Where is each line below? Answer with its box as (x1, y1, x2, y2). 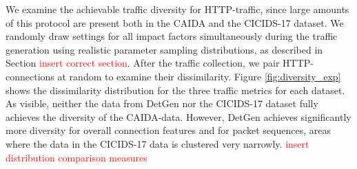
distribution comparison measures (6, 150, 147, 164)
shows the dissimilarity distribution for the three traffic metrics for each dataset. (6, 82, 345, 97)
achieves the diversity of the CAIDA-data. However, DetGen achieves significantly (6, 109, 351, 124)
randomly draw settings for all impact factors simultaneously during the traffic (6, 29, 338, 43)
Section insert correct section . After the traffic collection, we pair (6, 56, 280, 70)
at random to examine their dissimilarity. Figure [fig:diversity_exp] (57, 69, 341, 83)
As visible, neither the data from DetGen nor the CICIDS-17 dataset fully (6, 96, 318, 111)
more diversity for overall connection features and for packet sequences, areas (6, 123, 331, 137)
